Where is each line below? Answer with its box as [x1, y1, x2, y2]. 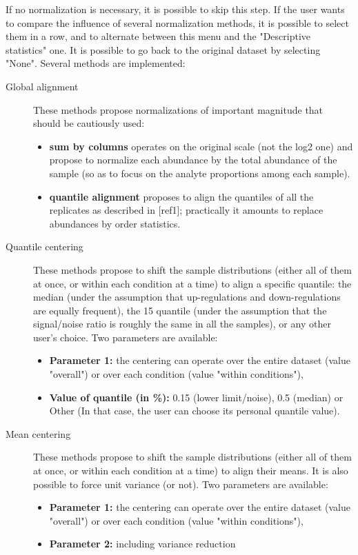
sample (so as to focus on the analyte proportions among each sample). [49, 165, 350, 180]
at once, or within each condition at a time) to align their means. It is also [33, 463, 348, 478]
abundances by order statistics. [49, 216, 181, 230]
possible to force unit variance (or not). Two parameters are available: [33, 476, 328, 491]
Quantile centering [6, 239, 83, 254]
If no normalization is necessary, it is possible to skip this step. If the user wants [6, 2, 345, 16]
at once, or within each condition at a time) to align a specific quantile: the [33, 276, 352, 290]
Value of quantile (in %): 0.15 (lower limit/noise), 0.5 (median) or [49, 390, 344, 404]
